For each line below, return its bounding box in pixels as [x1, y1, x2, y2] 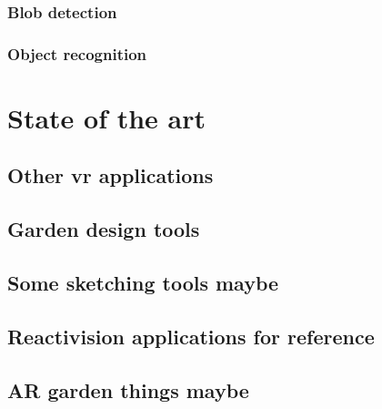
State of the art [7, 98, 206, 136]
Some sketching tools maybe [7, 269, 279, 297]
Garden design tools [7, 215, 200, 243]
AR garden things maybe [7, 375, 249, 404]
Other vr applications [7, 161, 214, 189]
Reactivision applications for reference [7, 322, 375, 350]
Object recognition [7, 42, 147, 65]
